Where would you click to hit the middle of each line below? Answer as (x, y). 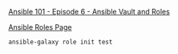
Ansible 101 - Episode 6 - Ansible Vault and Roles (89, 12)
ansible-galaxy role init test (61, 42)
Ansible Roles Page (40, 27)
